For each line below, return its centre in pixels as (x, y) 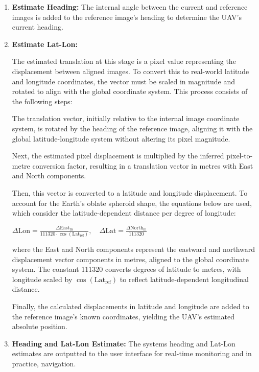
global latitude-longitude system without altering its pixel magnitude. (121, 138)
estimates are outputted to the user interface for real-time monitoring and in (132, 353)
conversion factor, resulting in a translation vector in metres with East (143, 165)
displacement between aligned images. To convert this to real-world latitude (131, 71)
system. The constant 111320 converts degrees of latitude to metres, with (126, 269)
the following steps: (42, 101)
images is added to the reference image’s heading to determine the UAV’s (127, 17)
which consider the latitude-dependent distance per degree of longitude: (124, 213)
